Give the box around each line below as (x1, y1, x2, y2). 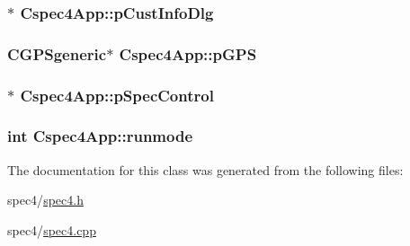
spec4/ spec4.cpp (7, 220, 96, 239)
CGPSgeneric (7, 42, 107, 65)
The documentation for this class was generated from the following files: (7, 160, 404, 179)
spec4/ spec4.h (7, 190, 84, 209)
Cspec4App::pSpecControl (20, 83, 214, 106)
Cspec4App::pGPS (119, 42, 257, 65)
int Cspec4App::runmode (7, 125, 193, 147)
